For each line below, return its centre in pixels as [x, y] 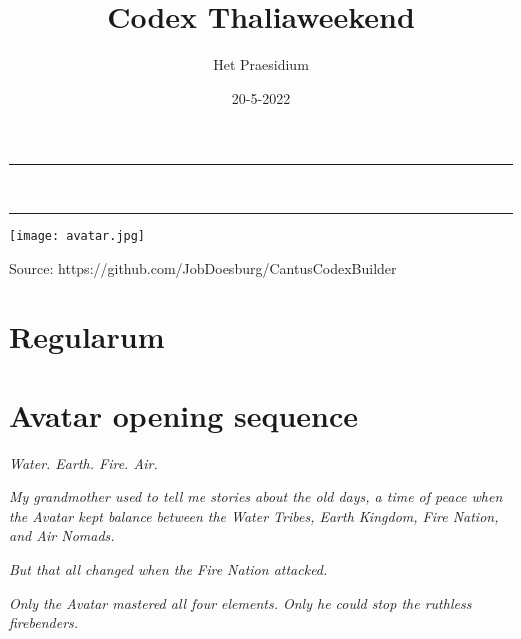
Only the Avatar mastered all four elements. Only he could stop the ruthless [240, 602]
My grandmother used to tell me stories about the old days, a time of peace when [256, 496]
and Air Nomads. [62, 535]
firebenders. [44, 622]
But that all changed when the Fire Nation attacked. [168, 569]
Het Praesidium [261, 64]
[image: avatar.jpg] [77, 235]
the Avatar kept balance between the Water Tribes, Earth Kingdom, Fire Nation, [254, 515]
